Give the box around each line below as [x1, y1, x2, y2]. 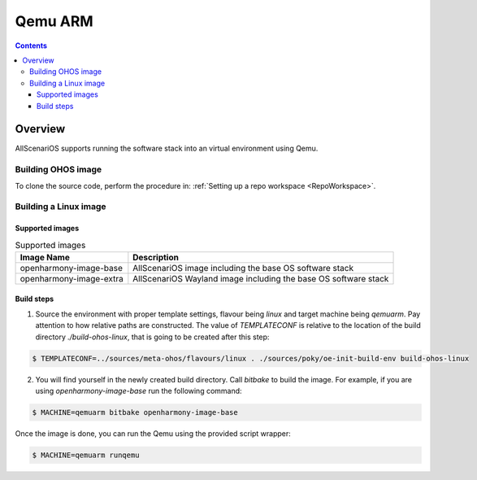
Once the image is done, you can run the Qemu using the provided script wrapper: [15, 428, 292, 439]
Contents [15, 41, 48, 50]
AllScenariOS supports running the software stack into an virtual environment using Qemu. [15, 143, 319, 154]
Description [132, 251, 179, 263]
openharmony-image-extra [20, 273, 124, 284]
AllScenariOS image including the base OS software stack [132, 262, 353, 273]
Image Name [20, 251, 71, 263]
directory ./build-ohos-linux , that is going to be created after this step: [35, 332, 270, 342]
